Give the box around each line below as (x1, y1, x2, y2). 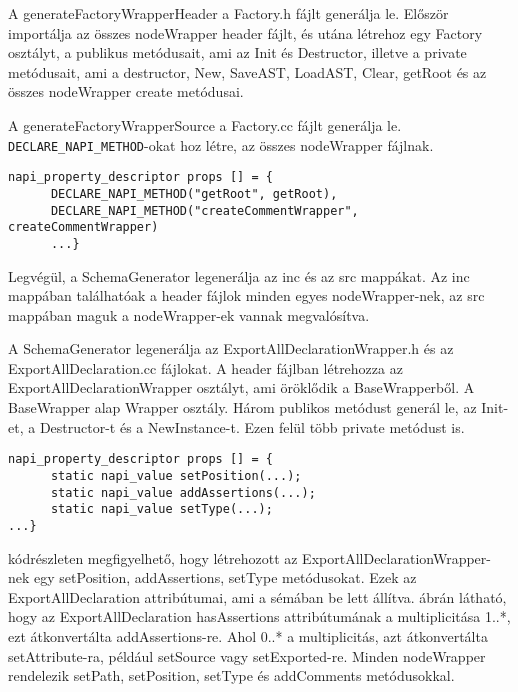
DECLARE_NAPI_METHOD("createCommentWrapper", (50, 203, 359, 218)
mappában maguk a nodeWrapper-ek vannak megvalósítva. (8, 304, 370, 325)
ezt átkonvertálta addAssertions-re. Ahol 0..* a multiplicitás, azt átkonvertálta (8, 625, 488, 646)
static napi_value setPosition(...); (50, 468, 302, 483)
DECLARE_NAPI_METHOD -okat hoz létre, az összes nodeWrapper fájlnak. (8, 134, 434, 155)
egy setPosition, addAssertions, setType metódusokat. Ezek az (34, 567, 417, 588)
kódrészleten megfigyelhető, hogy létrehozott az (8, 547, 298, 568)
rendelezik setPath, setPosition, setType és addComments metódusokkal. (8, 665, 455, 686)
